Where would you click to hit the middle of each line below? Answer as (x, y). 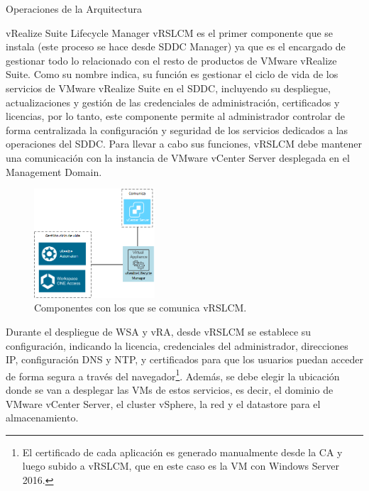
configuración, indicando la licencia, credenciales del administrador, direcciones (177, 345)
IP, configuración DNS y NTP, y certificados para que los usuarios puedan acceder (184, 359)
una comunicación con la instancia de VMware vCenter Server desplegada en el (178, 157)
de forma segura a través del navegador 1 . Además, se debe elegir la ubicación (173, 375)
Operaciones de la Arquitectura (74, 9)
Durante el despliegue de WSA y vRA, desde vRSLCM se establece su (159, 332)
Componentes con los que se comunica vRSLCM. (141, 308)
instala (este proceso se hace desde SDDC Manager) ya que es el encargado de (176, 46)
